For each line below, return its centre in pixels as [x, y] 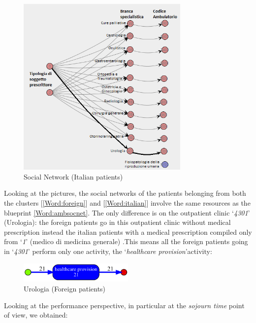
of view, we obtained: [36, 315]
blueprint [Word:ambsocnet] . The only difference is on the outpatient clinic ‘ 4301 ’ [127, 212]
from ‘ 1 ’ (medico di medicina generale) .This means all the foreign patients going [126, 241]
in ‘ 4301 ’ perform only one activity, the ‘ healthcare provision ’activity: [108, 251]
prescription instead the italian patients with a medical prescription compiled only [128, 232]
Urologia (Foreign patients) [65, 288]
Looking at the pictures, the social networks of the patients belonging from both [125, 193]
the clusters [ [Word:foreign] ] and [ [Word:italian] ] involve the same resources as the [127, 202]
